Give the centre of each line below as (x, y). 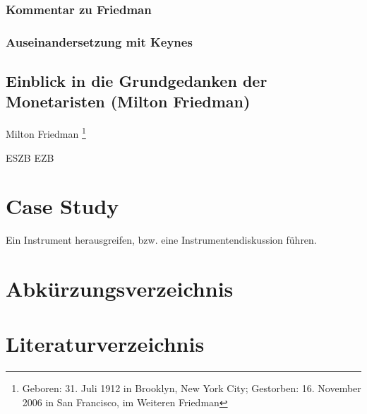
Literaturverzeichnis (105, 344)
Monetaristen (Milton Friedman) (128, 101)
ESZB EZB (30, 157)
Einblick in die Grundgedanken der (137, 81)
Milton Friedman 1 (46, 132)
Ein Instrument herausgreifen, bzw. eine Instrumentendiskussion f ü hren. (161, 240)
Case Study (62, 206)
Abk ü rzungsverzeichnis (120, 289)
